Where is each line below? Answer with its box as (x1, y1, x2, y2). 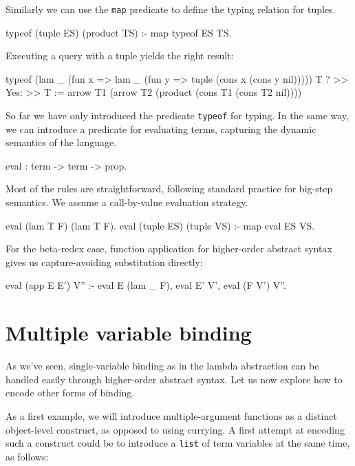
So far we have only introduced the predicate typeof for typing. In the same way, (6, 108, 349, 123)
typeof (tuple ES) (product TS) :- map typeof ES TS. (6, 25, 232, 39)
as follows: (6, 449, 49, 463)
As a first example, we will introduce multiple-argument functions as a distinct (6, 408, 337, 423)
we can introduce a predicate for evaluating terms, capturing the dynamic (6, 121, 316, 136)
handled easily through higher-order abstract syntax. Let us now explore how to (6, 372, 343, 386)
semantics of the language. (6, 135, 117, 150)
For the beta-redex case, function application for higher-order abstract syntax (6, 241, 332, 256)
